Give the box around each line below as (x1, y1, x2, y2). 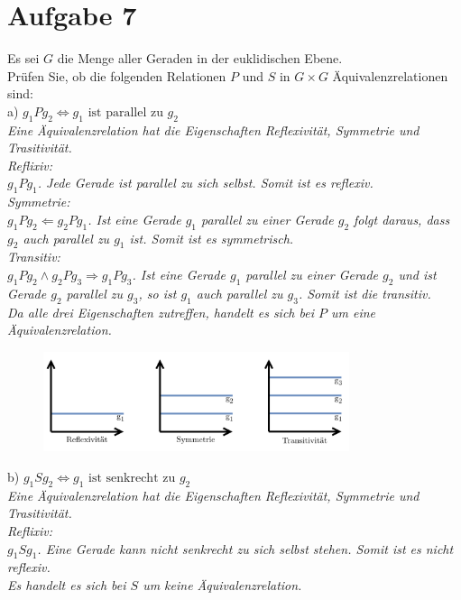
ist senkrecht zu (88, 472, 176, 485)
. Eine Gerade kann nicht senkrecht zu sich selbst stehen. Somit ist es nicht (37, 539, 454, 558)
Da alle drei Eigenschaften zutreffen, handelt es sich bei (7, 302, 314, 321)
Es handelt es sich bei (7, 576, 126, 595)
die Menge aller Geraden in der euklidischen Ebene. (57, 49, 343, 68)
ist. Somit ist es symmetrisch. (129, 228, 294, 247)
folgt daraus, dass (354, 209, 450, 228)
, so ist (138, 283, 177, 302)
